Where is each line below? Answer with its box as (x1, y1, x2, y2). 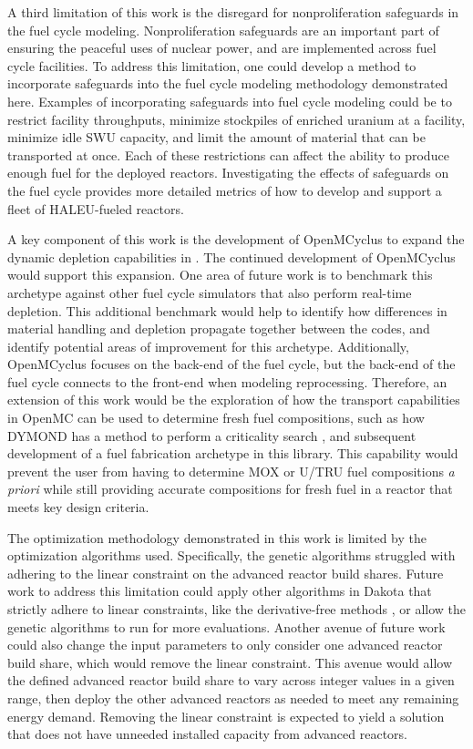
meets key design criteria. (7, 498, 149, 517)
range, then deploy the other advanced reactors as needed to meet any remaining (7, 688, 459, 707)
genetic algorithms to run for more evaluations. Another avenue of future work (7, 617, 446, 636)
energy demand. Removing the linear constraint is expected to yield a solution (7, 706, 445, 725)
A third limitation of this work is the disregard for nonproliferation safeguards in (7, 3, 459, 21)
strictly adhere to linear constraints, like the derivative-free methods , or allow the (7, 600, 467, 618)
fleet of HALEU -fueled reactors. (7, 199, 184, 218)
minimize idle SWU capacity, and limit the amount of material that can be (7, 128, 426, 147)
